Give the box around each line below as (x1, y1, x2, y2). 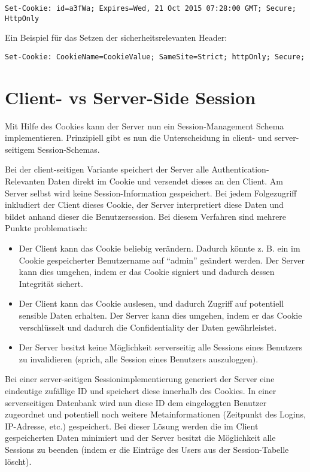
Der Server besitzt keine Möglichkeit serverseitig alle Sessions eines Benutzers (19, 341, 303, 353)
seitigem (5, 143, 35, 155)
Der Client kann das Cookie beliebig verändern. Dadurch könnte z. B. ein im (19, 242, 300, 255)
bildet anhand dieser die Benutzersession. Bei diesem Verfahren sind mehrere (5, 210, 287, 222)
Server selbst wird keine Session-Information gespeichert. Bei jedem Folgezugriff (5, 186, 297, 199)
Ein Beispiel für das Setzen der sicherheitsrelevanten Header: (5, 31, 227, 44)
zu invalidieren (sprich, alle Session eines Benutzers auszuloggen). (19, 352, 259, 365)
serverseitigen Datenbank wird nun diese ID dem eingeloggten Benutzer (5, 396, 267, 409)
